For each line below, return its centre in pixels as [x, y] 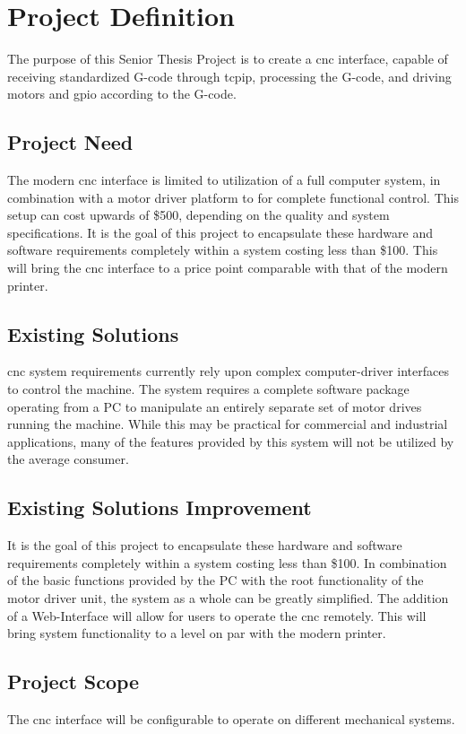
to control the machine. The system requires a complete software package [208, 389]
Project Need [70, 142]
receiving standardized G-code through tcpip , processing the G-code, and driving [229, 76]
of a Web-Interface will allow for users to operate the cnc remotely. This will [217, 615]
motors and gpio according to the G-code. [122, 94]
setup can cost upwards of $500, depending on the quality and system [198, 215]
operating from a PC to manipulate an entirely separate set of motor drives [215, 406]
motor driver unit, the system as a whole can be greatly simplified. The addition [228, 598]
